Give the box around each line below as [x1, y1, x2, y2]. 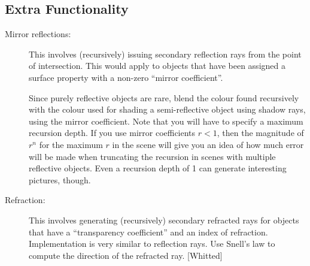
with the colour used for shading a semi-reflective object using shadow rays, [29, 103, 306, 116]
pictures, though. [29, 173, 91, 186]
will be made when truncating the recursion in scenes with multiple [29, 150, 276, 162]
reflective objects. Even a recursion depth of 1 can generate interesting [29, 162, 287, 174]
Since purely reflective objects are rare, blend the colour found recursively [29, 91, 299, 104]
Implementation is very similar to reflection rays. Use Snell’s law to [29, 237, 275, 250]
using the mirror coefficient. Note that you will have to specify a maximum [29, 114, 303, 127]
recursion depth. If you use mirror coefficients [29, 126, 196, 139]
